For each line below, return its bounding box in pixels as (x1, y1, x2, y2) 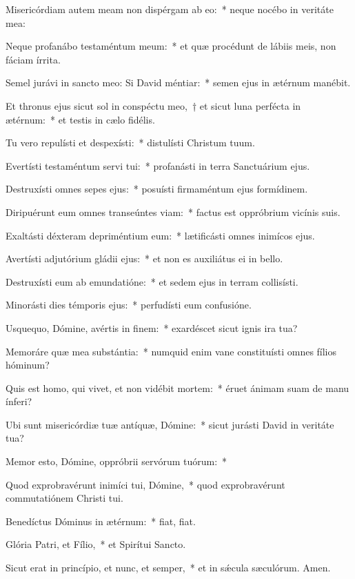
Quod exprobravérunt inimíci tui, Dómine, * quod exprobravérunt (6, 477, 285, 491)
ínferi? (6, 394, 32, 409)
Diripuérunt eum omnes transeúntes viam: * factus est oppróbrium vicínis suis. (6, 204, 341, 219)
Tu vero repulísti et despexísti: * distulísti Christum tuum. (6, 135, 255, 150)
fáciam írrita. (6, 52, 61, 66)
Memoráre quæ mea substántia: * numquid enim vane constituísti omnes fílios (6, 344, 337, 358)
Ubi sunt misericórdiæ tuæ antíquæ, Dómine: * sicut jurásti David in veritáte (6, 417, 334, 431)
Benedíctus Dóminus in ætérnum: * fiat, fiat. (6, 513, 196, 528)
